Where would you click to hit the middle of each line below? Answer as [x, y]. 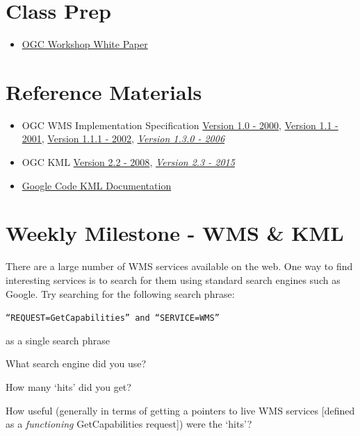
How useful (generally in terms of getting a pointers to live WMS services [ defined [180, 410]
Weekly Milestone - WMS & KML [175, 233]
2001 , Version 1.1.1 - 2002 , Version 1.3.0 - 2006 [123, 139]
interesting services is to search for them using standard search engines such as [173, 279]
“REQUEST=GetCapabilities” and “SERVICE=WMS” [113, 318]
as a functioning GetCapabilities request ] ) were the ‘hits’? [129, 424]
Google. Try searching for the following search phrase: [120, 293]
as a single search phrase [58, 340]
